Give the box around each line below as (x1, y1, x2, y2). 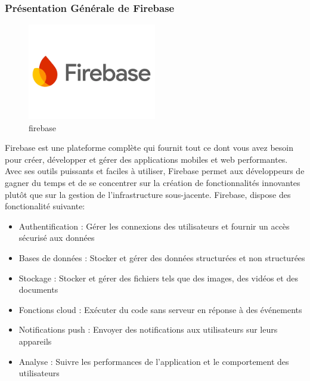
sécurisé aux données (18, 231, 95, 244)
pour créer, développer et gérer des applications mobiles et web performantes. (5, 153, 288, 165)
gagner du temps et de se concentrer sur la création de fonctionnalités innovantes (5, 176, 300, 188)
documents (18, 283, 58, 296)
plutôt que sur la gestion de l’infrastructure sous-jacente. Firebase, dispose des (5, 188, 291, 200)
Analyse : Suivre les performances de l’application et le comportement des (18, 355, 289, 367)
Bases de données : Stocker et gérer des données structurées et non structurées (18, 251, 305, 264)
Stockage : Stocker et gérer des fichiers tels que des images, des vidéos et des (18, 271, 298, 284)
